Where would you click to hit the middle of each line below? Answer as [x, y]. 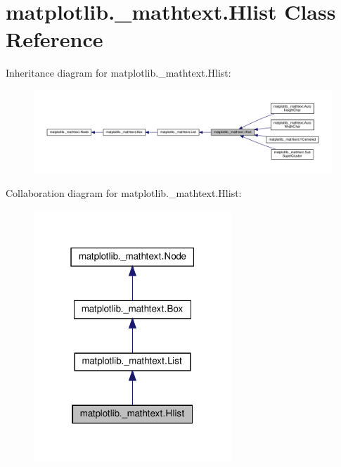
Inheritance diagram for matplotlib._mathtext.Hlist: [118, 73]
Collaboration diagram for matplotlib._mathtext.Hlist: [124, 192]
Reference [54, 39]
